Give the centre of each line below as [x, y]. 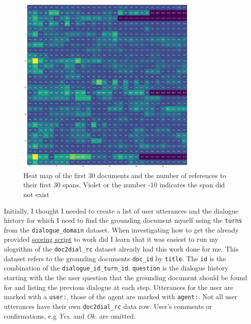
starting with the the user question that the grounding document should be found [125, 278]
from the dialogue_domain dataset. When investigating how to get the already [121, 229]
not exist [36, 194]
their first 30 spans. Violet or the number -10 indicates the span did [124, 185]
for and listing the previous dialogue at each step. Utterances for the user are [119, 287]
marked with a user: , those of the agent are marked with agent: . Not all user [121, 297]
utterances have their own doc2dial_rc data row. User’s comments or [108, 306]
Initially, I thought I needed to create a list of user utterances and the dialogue [121, 210]
